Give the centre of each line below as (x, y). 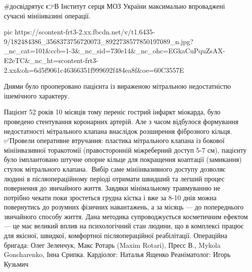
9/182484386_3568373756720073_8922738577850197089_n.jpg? (99, 41)
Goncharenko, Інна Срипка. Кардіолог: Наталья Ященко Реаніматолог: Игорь (117, 254)
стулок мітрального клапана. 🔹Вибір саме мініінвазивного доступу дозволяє (115, 168)
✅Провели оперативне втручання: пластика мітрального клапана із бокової (114, 140)
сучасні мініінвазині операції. (47, 15)
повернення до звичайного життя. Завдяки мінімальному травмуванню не (112, 188)
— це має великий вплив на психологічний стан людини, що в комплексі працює (124, 226)
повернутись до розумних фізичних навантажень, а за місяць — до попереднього (124, 207)
